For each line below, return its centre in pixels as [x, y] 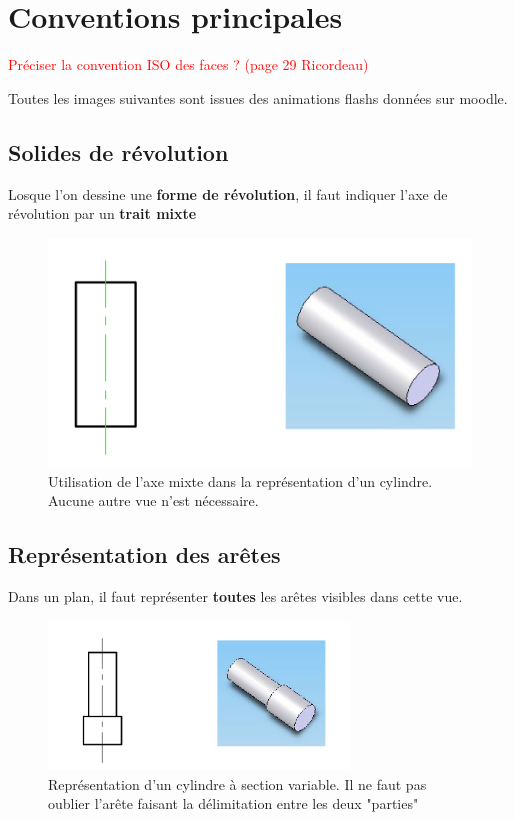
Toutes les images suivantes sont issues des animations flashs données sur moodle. [258, 97]
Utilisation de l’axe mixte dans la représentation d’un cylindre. [240, 480]
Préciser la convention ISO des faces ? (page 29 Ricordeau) [188, 64]
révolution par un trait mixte [102, 213]
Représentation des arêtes [144, 554]
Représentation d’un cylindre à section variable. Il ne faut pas [237, 783]
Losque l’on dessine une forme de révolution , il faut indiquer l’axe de [228, 193]
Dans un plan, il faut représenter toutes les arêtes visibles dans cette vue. [235, 596]
